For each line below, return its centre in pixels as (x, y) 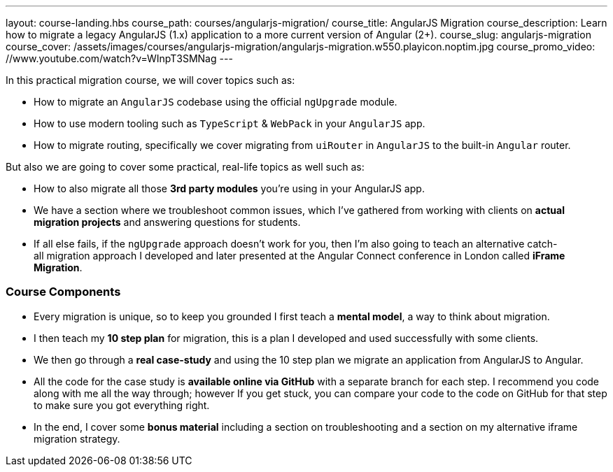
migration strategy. (77, 438)
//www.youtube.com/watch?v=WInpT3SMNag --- (119, 58)
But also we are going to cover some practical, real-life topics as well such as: (185, 167)
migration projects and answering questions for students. (167, 222)
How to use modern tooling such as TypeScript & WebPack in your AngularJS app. (230, 123)
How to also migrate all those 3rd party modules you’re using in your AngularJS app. (229, 188)
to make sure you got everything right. (122, 405)
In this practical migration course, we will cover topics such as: (150, 80)
